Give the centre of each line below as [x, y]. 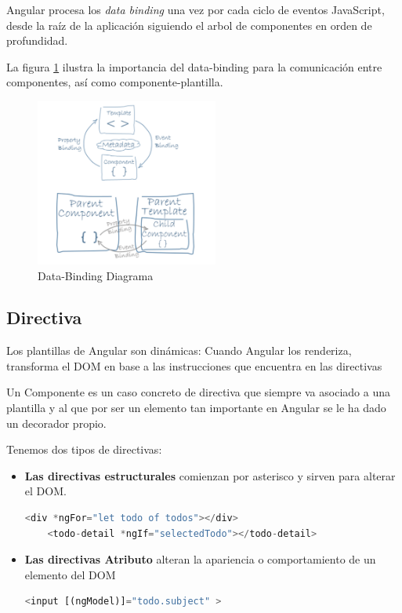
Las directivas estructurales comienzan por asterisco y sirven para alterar [210, 475]
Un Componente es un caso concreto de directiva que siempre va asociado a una [198, 392]
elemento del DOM [70, 574]
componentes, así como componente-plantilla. [115, 82]
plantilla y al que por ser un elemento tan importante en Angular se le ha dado [196, 408]
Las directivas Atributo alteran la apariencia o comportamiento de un [200, 559]
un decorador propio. [56, 423]
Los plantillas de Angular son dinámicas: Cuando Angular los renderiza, [179, 350]
